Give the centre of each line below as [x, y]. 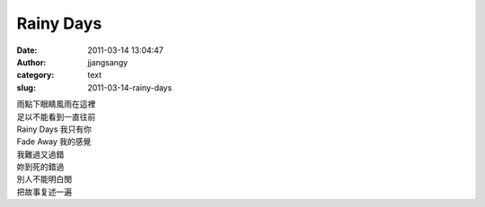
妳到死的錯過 [40, 167]
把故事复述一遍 [44, 192]
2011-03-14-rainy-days [130, 87]
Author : [31, 62]
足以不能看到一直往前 [56, 116]
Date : [27, 50]
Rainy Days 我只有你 [54, 129]
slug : [26, 87]
